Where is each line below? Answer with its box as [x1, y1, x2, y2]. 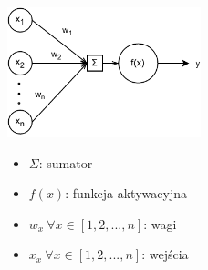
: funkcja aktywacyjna [65, 184, 187, 203]
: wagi [143, 214, 177, 233]
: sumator [38, 153, 93, 172]
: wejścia [141, 245, 189, 264]
